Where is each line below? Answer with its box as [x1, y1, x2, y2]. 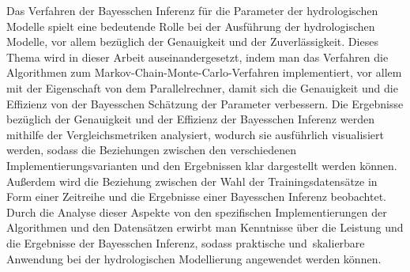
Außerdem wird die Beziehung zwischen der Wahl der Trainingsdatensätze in [6, 172, 378, 189]
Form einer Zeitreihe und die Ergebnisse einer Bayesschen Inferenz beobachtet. [6, 188, 386, 205]
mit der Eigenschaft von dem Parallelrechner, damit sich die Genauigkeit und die [6, 79, 398, 96]
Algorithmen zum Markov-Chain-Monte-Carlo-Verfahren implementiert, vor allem [6, 64, 402, 81]
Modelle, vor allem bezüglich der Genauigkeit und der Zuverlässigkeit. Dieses [6, 33, 378, 50]
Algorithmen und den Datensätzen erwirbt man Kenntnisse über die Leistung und [6, 219, 404, 236]
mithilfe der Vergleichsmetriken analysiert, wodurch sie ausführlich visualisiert [6, 126, 384, 142]
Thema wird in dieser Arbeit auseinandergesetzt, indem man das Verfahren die [6, 48, 389, 65]
